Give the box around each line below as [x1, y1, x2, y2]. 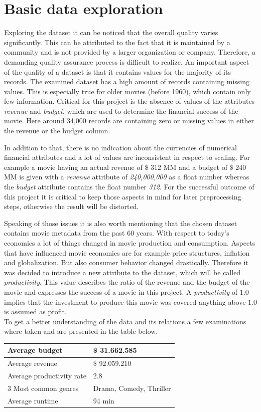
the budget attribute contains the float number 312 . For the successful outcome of [4, 181, 254, 192]
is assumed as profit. [4, 306, 67, 317]
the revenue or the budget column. [4, 125, 110, 136]
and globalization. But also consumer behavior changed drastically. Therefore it [4, 257, 248, 268]
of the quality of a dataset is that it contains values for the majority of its [4, 66, 231, 77]
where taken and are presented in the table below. [4, 326, 158, 336]
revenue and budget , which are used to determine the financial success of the [4, 105, 238, 116]
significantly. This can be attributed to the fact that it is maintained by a [4, 37, 230, 47]
